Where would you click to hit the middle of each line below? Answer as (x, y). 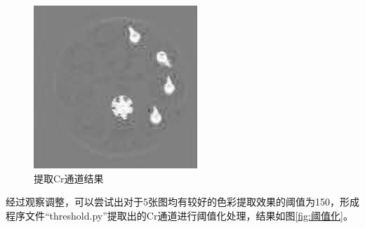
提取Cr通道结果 (69, 178)
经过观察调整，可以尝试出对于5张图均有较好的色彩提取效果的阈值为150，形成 (182, 202)
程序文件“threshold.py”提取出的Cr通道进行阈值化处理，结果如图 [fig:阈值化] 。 (179, 215)
